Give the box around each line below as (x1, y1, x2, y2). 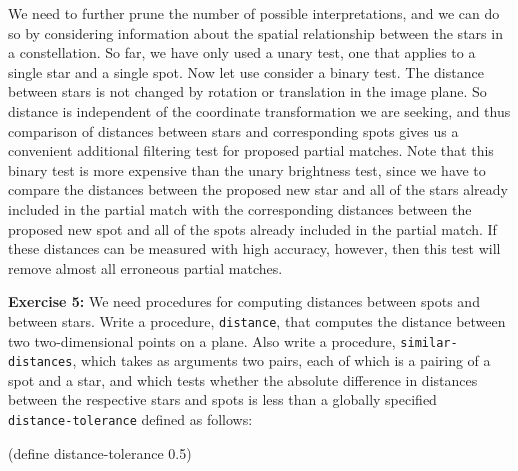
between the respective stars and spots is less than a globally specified (8, 389, 437, 410)
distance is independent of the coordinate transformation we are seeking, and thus (8, 100, 511, 121)
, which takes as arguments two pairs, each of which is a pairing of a (72, 350, 491, 371)
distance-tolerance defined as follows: (8, 409, 253, 430)
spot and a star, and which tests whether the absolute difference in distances (8, 369, 478, 390)
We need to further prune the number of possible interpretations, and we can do (8, 3, 500, 23)
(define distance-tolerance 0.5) (8, 442, 192, 463)
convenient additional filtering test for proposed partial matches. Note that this (8, 140, 494, 161)
